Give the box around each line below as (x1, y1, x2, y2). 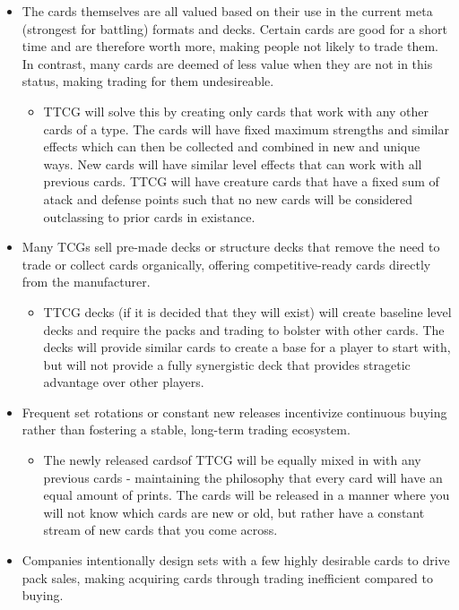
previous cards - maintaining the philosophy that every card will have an (43, 468, 443, 486)
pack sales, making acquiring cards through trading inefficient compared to (22, 568, 433, 587)
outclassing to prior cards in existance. (43, 207, 255, 226)
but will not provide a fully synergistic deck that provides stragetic (43, 355, 411, 374)
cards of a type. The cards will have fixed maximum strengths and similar (43, 119, 450, 138)
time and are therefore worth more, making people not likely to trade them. (22, 37, 438, 56)
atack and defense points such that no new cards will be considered (43, 189, 413, 208)
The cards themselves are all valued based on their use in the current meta (22, 2, 433, 20)
